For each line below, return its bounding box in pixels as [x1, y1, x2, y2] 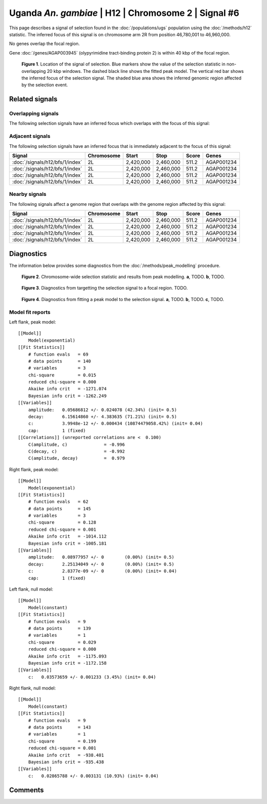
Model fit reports [9, 309, 50, 315]
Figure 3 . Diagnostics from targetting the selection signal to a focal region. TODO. [21, 285, 188, 291]
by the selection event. [21, 82, 68, 88]
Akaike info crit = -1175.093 [28, 653, 107, 659]
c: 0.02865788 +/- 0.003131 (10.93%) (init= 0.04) [28, 773, 159, 779]
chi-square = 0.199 [28, 738, 96, 744]
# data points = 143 [28, 725, 91, 730]
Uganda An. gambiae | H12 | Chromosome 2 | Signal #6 [9, 7, 239, 18]
